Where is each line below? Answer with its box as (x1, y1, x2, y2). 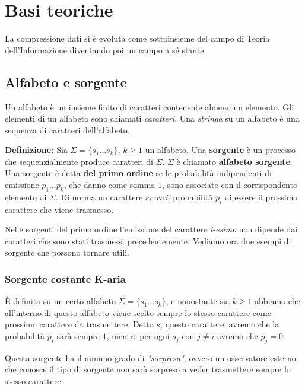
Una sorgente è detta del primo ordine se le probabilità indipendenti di (5, 167, 272, 179)
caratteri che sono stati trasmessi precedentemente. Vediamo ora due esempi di (5, 234, 291, 247)
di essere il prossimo (224, 190, 298, 203)
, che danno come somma (63, 178, 155, 191)
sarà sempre (56, 330, 100, 342)
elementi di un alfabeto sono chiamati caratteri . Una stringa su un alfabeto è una (5, 112, 300, 125)
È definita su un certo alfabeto (5, 295, 116, 307)
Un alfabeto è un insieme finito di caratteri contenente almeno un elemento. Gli (5, 100, 294, 113)
